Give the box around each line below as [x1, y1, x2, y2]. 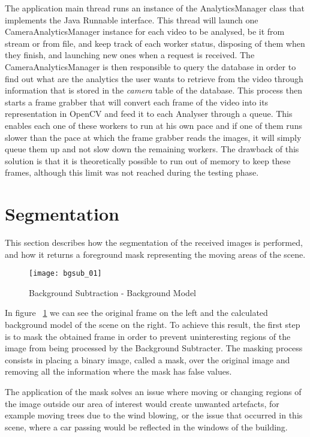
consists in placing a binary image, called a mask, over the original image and [5, 353, 290, 366]
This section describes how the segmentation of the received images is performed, [5, 236, 303, 249]
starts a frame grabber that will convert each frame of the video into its [5, 95, 269, 108]
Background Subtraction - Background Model [29, 286, 196, 299]
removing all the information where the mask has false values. [5, 365, 232, 378]
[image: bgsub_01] [29, 269, 102, 278]
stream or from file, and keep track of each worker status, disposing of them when [5, 37, 305, 49]
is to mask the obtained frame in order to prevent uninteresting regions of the [5, 330, 291, 342]
